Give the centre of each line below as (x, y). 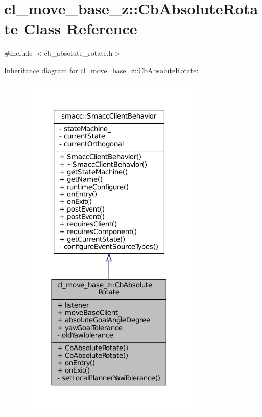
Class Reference (80, 28)
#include (18, 53)
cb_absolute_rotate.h (78, 53)
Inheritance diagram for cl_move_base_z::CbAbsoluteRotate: (101, 70)
